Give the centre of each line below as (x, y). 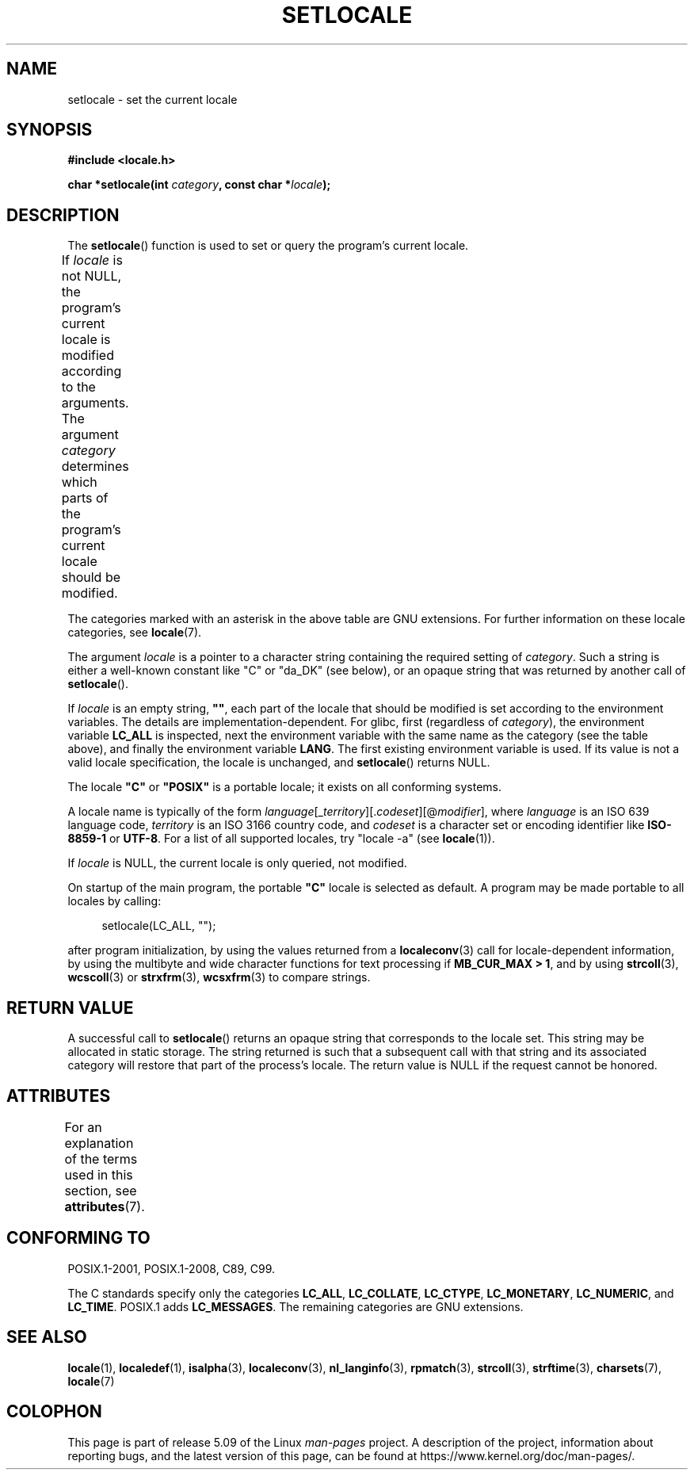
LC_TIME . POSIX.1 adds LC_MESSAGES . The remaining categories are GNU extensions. (296, 1306)
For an (83, 1127)
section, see (101, 1190)
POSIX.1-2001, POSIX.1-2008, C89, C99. (172, 1268)
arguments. (95, 403)
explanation (99, 1143)
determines (95, 467)
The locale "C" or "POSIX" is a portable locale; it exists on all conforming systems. (285, 787)
